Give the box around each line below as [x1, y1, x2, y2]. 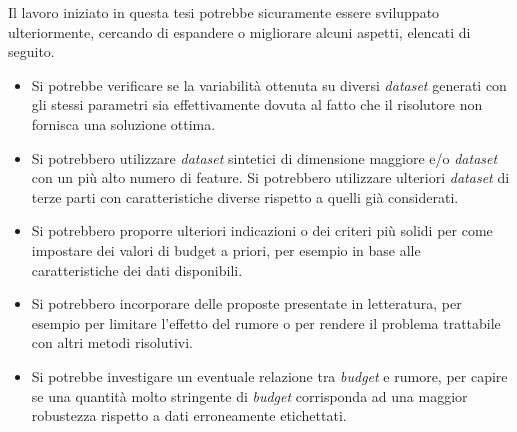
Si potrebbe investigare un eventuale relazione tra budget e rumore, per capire [31, 365, 508, 386]
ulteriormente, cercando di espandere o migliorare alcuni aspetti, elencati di [8, 21, 471, 42]
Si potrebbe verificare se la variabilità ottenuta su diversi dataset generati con [31, 74, 507, 95]
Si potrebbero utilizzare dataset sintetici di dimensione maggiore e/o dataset [31, 147, 498, 168]
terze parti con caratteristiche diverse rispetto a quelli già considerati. [31, 186, 459, 207]
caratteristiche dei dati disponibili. [31, 259, 243, 280]
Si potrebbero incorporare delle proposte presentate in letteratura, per [31, 293, 462, 314]
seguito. [8, 41, 55, 62]
